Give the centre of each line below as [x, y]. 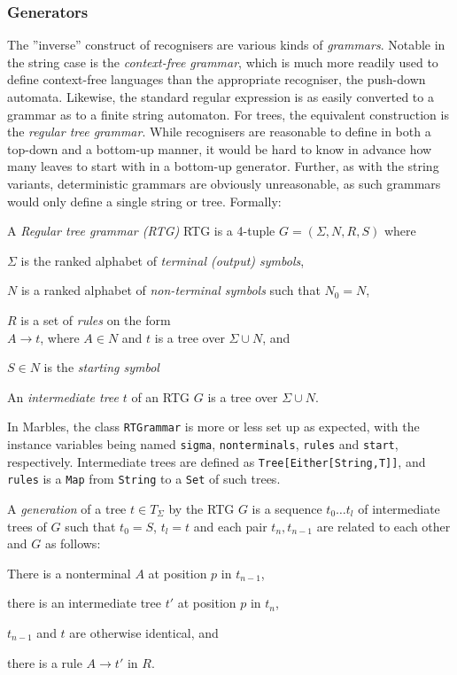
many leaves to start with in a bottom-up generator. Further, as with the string [223, 166]
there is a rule [45, 662]
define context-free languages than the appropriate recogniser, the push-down [217, 79]
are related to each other [383, 526]
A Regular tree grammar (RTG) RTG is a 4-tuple [141, 231]
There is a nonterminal [69, 573]
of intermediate [399, 508]
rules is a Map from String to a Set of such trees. [144, 479]
